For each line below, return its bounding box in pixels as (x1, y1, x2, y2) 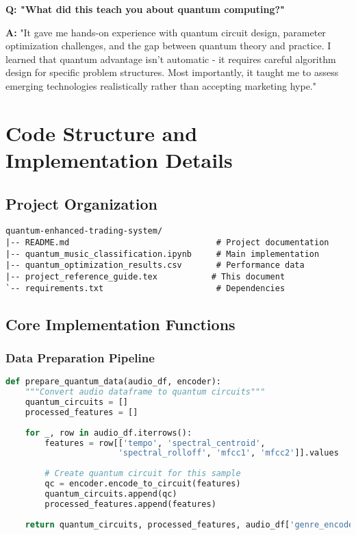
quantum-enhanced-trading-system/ (5, 226, 163, 236)
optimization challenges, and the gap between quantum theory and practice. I (5, 38, 331, 53)
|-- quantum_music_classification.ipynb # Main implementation (5, 249, 320, 259)
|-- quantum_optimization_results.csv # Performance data (5, 260, 305, 271)
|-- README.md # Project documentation (5, 237, 329, 247)
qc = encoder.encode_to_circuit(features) (44, 479, 241, 489)
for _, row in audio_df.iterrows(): (25, 427, 192, 438)
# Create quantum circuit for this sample (44, 469, 241, 479)
